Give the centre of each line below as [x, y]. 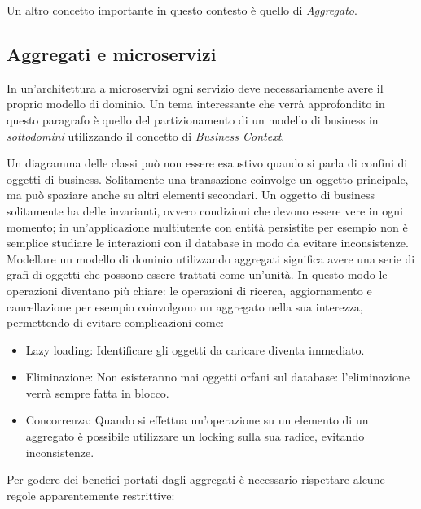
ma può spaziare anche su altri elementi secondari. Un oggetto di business [191, 195]
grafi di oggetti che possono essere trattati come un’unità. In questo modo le [197, 274]
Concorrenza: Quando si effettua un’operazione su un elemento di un [197, 420]
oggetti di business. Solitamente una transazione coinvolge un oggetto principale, [208, 178]
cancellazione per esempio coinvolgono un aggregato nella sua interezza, [185, 306]
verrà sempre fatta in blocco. [97, 392]
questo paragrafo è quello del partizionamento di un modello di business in [193, 119]
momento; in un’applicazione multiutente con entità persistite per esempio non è [207, 226]
